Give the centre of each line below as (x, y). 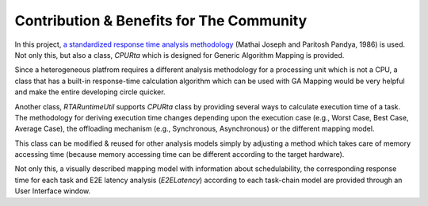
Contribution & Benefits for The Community (161, 21)
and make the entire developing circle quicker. (90, 92)
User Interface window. (53, 191)
